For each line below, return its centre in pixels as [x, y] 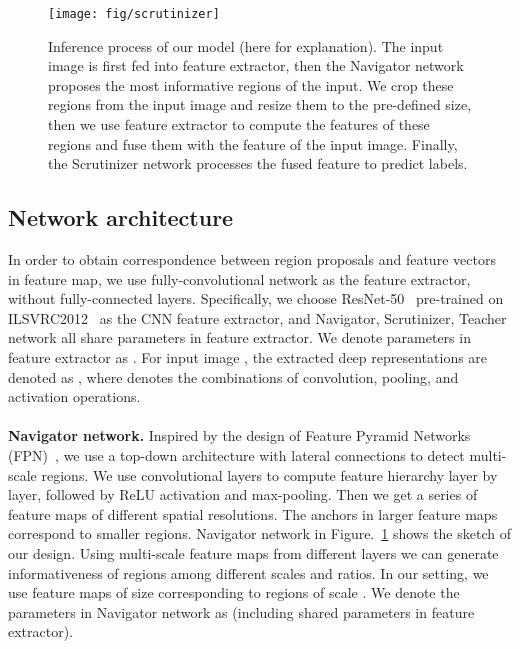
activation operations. [74, 396]
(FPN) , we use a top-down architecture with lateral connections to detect [236, 454]
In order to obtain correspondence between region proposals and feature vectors [252, 259]
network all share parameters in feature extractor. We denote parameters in [239, 337]
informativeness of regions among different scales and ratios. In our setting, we [248, 572]
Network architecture [121, 217]
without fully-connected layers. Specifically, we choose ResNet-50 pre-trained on [256, 298]
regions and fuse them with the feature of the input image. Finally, [253, 143]
